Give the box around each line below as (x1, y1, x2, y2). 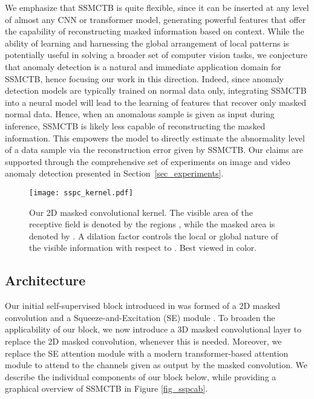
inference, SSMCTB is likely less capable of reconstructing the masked (5, 119, 266, 132)
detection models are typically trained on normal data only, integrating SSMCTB (5, 84, 307, 97)
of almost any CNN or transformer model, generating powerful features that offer (5, 13, 306, 25)
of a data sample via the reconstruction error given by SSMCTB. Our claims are (5, 143, 304, 156)
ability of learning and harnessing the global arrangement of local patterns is (5, 36, 289, 49)
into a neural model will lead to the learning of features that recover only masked (5, 96, 307, 108)
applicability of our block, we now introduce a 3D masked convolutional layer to (5, 323, 302, 336)
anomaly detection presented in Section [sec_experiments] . (5, 167, 224, 180)
